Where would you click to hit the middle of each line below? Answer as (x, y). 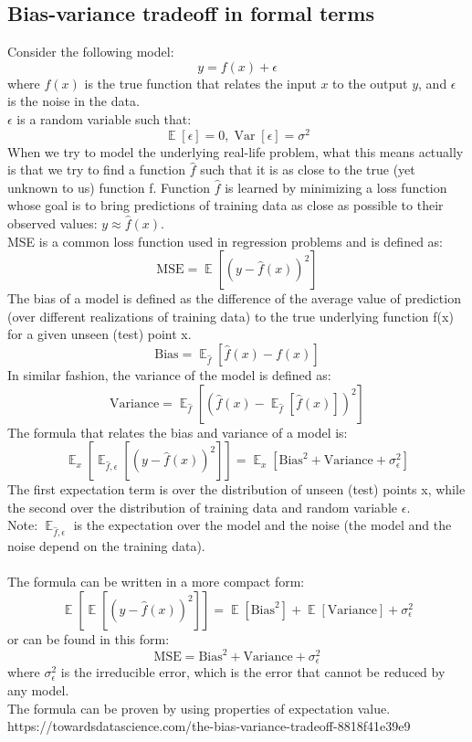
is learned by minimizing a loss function (336, 187)
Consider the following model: (91, 52)
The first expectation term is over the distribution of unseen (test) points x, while (236, 489)
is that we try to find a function (96, 170)
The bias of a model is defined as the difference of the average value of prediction (234, 298)
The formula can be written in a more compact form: (156, 582)
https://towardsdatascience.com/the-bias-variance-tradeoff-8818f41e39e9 (209, 726)
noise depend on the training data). (106, 546)
